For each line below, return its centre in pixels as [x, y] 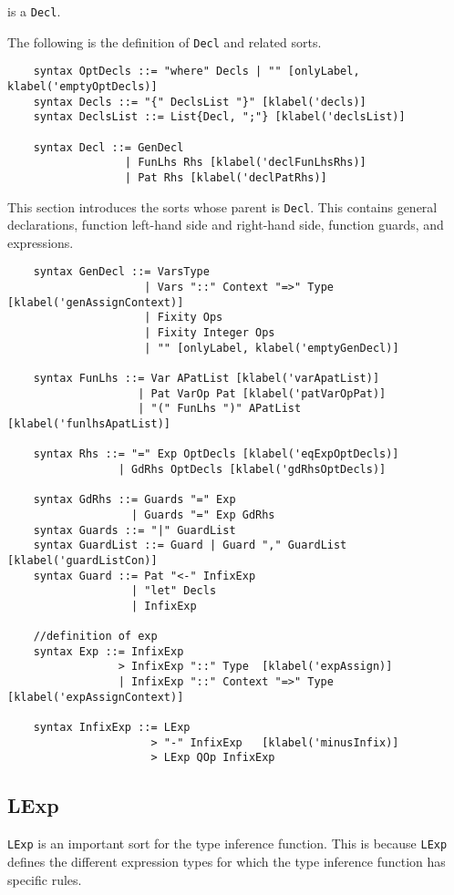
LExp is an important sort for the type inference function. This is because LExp [227, 844]
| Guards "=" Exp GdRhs [203, 514]
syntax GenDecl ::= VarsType [121, 272]
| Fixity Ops [184, 318]
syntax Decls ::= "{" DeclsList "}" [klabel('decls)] [200, 102]
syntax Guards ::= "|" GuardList [134, 530]
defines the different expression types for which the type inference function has [227, 861]
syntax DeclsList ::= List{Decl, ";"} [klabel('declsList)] [219, 117]
